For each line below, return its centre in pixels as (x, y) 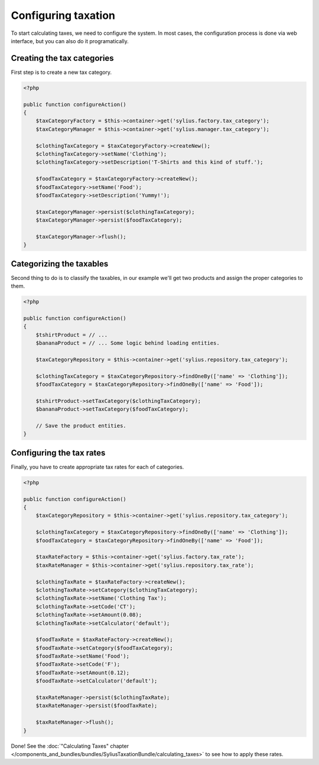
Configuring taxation (63, 15)
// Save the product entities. (81, 426)
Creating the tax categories (63, 58)
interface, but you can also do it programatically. (70, 41)
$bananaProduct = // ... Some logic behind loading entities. (128, 343)
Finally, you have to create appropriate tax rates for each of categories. (97, 467)
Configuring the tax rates (58, 453)
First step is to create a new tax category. (61, 72)
